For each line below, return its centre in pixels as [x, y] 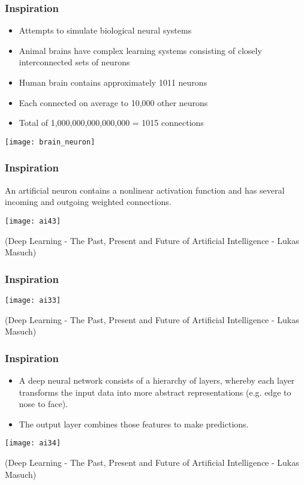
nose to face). [43, 404]
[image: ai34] [33, 443]
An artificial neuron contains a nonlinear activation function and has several [145, 190]
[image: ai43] [33, 221]
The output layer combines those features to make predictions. [134, 424]
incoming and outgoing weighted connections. [88, 202]
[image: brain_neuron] [50, 142]
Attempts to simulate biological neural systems [105, 30]
